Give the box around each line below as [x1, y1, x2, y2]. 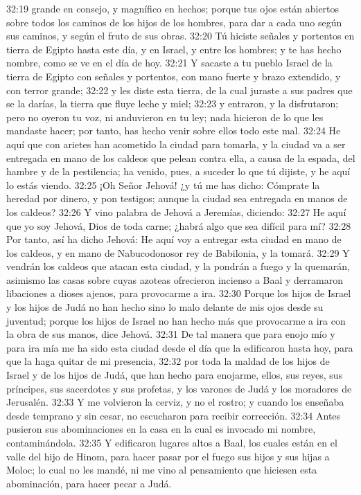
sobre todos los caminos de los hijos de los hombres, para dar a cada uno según [6, 15, 342, 29]
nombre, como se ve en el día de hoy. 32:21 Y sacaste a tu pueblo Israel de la [6, 55, 333, 70]
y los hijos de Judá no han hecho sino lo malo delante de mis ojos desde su [6, 300, 324, 314]
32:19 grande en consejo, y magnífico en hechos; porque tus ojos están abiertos [6, 1, 340, 15]
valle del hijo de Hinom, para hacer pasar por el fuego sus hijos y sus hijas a [6, 449, 330, 463]
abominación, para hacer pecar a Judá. [6, 476, 172, 490]
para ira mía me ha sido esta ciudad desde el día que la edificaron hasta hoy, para [6, 340, 353, 354]
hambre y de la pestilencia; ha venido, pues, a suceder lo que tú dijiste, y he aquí [6, 164, 351, 179]
